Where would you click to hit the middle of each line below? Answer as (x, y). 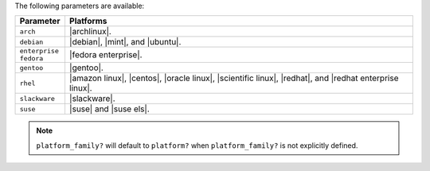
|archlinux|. (90, 32)
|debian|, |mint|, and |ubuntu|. (125, 42)
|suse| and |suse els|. (109, 109)
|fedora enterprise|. (106, 55)
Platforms (88, 21)
